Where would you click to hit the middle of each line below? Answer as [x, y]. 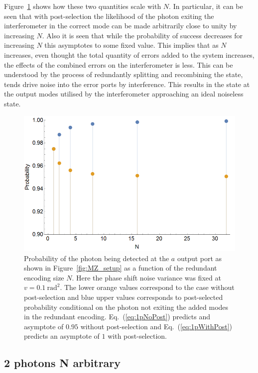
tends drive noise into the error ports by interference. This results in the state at [127, 84]
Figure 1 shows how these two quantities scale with [83, 6]
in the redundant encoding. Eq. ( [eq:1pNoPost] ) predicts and [117, 317]
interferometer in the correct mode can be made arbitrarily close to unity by [121, 26]
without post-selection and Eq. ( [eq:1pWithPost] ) [156, 326]
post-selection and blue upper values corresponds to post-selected [124, 297]
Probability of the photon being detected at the [97, 258]
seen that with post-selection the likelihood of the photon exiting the [109, 16]
